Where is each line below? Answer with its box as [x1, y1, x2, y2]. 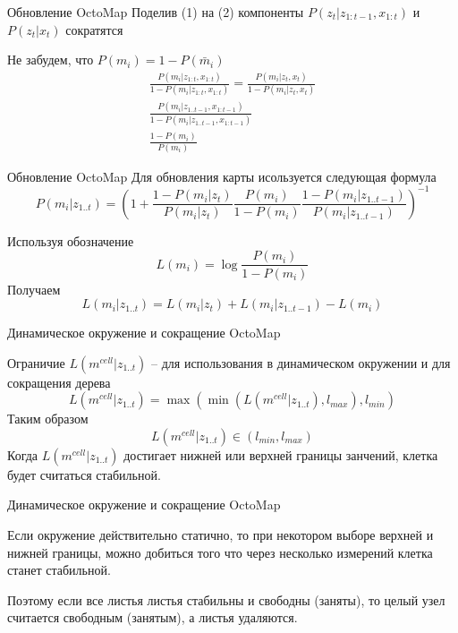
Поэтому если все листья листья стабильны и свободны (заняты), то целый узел [7, 590, 445, 609]
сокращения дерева [7, 372, 111, 391]
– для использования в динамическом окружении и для [151, 353, 451, 372]
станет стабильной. [7, 560, 111, 579]
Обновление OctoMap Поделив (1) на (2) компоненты [7, 3, 304, 21]
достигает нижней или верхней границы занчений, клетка [123, 445, 438, 464]
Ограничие [7, 353, 65, 372]
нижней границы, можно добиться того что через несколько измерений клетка [7, 543, 433, 561]
